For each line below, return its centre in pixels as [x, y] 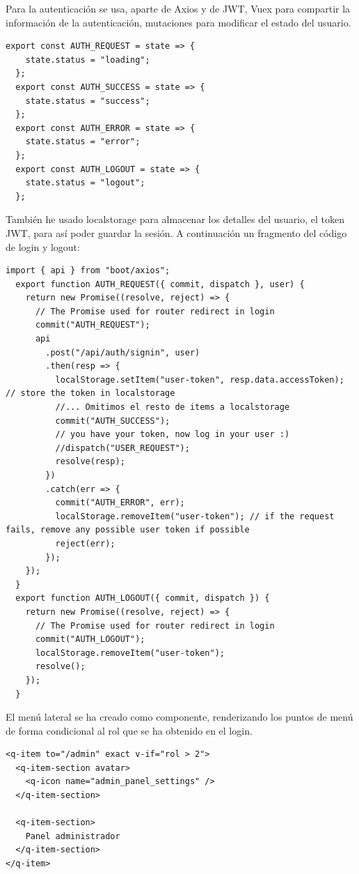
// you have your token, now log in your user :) [173, 435]
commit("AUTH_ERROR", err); [120, 503]
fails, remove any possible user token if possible [128, 530]
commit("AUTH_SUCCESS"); [113, 421]
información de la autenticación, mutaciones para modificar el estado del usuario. [178, 22]
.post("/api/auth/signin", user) [123, 352]
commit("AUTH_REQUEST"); [93, 325]
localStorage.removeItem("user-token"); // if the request [195, 516]
